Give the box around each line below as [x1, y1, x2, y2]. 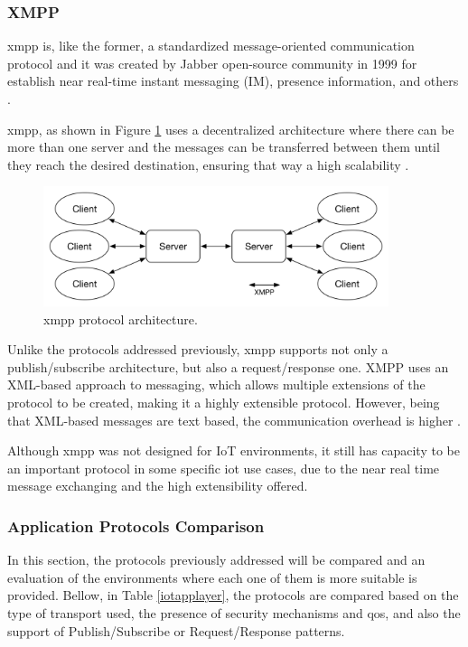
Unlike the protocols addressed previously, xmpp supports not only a [7, 340, 388, 359]
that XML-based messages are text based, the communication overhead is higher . [7, 410, 462, 429]
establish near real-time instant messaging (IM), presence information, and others [7, 71, 459, 90]
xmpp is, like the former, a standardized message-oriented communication [7, 36, 415, 55]
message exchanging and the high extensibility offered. [7, 476, 308, 495]
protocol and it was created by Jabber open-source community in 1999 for [7, 53, 417, 72]
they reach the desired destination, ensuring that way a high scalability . [7, 155, 409, 173]
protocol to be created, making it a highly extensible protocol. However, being [7, 393, 440, 411]
